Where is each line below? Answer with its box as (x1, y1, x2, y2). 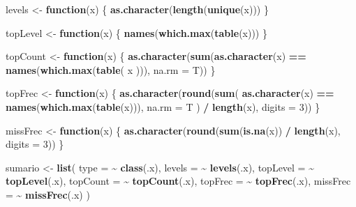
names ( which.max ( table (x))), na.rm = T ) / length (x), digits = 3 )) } (6, 99, 320, 114)
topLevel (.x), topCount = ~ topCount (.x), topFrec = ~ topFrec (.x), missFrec (6, 174, 351, 188)
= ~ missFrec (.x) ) (6, 187, 90, 201)
